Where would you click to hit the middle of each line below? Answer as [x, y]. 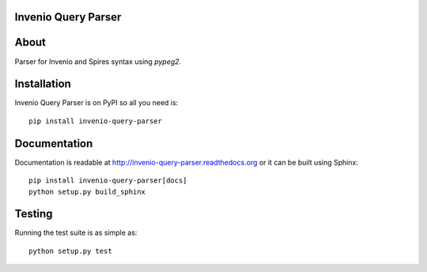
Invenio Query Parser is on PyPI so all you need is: [96, 103]
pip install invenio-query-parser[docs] [108, 181]
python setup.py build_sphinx [87, 191]
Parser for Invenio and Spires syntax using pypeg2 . [98, 61]
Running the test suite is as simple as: [76, 232]
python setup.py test [70, 251]
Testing [34, 214]
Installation [43, 84]
